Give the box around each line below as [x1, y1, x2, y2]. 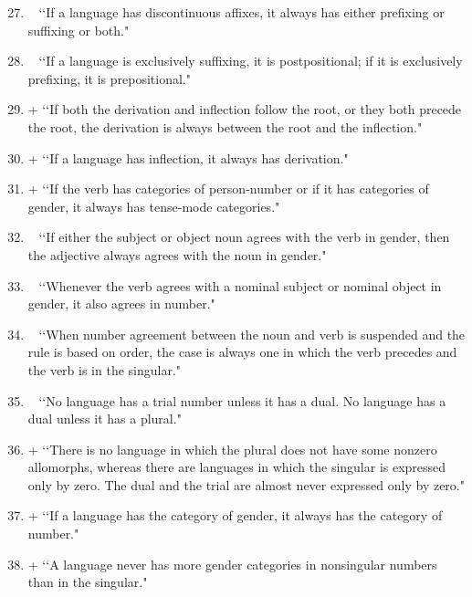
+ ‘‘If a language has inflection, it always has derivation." [27, 148, 349, 167]
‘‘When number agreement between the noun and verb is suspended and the [38, 324, 466, 343]
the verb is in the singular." [27, 360, 182, 379]
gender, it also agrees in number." [27, 294, 215, 313]
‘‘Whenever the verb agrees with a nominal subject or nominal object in [38, 276, 442, 295]
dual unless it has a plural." [27, 409, 182, 428]
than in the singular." [27, 572, 148, 592]
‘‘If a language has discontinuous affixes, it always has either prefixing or [38, 3, 445, 21]
